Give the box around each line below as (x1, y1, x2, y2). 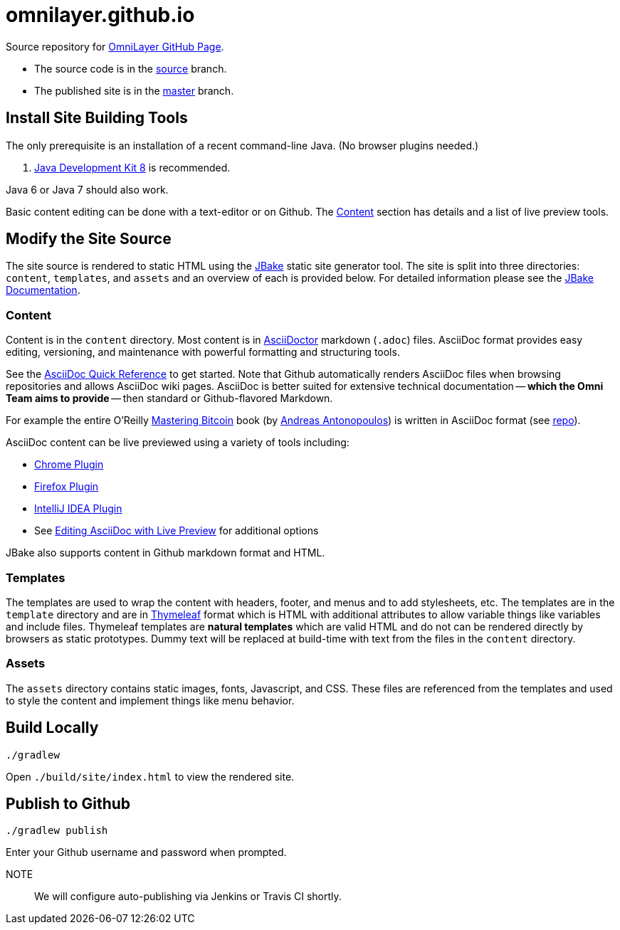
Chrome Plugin (34, 458, 104, 471)
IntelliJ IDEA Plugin (34, 502, 122, 515)
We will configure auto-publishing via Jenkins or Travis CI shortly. (34, 890, 342, 903)
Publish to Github (6, 794, 131, 813)
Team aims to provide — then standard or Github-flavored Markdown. (6, 392, 333, 405)
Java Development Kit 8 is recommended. (34, 161, 231, 174)
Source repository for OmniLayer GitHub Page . (6, 40, 224, 53)
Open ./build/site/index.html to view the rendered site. (6, 770, 295, 783)
